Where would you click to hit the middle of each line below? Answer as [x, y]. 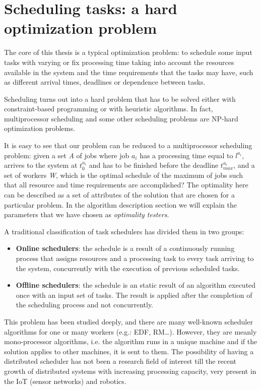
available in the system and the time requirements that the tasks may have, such [129, 72]
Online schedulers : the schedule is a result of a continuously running [125, 248]
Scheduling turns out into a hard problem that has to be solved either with [120, 99]
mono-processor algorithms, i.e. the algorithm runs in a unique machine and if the [131, 341]
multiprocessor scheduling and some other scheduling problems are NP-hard [121, 118]
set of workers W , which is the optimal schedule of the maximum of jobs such [124, 175]
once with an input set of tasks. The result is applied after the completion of [134, 295]
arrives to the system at [41, 165]
